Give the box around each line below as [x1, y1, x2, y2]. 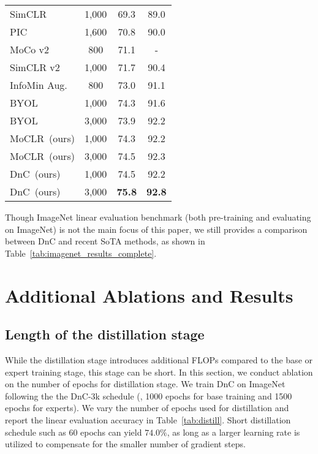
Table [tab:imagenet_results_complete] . [5, 246, 157, 259]
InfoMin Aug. [10, 78, 67, 92]
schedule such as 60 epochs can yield [5, 425, 142, 438]
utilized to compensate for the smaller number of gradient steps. [5, 437, 246, 450]
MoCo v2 [10, 42, 50, 56]
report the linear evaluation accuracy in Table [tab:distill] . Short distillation [5, 413, 291, 426]
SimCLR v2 [10, 60, 60, 74]
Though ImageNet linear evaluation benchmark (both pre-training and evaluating [5, 211, 311, 223]
